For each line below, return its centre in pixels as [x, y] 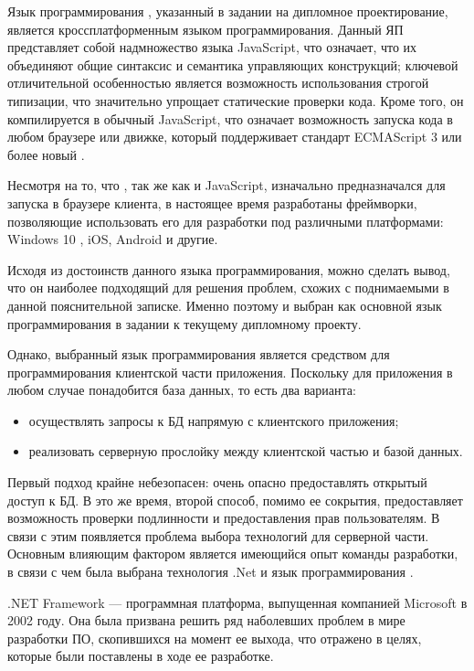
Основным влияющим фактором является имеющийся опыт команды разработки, [233, 554]
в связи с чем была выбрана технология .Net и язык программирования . [211, 572]
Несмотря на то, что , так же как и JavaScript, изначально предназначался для [226, 185]
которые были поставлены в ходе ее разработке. [141, 656]
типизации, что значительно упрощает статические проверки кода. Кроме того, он [236, 100]
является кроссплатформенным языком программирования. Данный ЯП [205, 29]
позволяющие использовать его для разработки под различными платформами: [226, 221]
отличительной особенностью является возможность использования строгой [218, 83]
